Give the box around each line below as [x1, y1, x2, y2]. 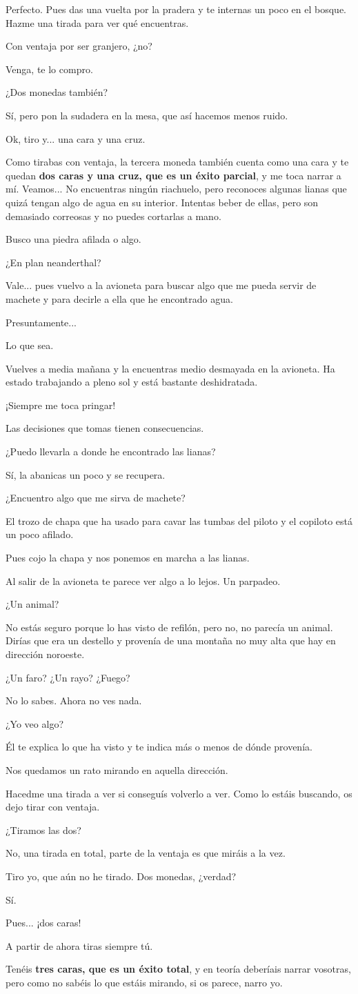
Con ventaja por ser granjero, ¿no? [6, 39, 152, 53]
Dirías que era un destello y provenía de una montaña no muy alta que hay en [6, 633, 336, 648]
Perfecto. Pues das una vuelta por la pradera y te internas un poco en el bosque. [6, 2, 347, 16]
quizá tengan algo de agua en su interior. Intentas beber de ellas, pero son [6, 195, 319, 209]
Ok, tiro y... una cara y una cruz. [6, 131, 146, 146]
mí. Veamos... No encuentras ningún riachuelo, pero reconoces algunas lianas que [6, 181, 347, 196]
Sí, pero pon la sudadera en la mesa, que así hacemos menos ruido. [6, 108, 288, 122]
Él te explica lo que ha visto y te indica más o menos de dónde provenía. [6, 739, 312, 754]
